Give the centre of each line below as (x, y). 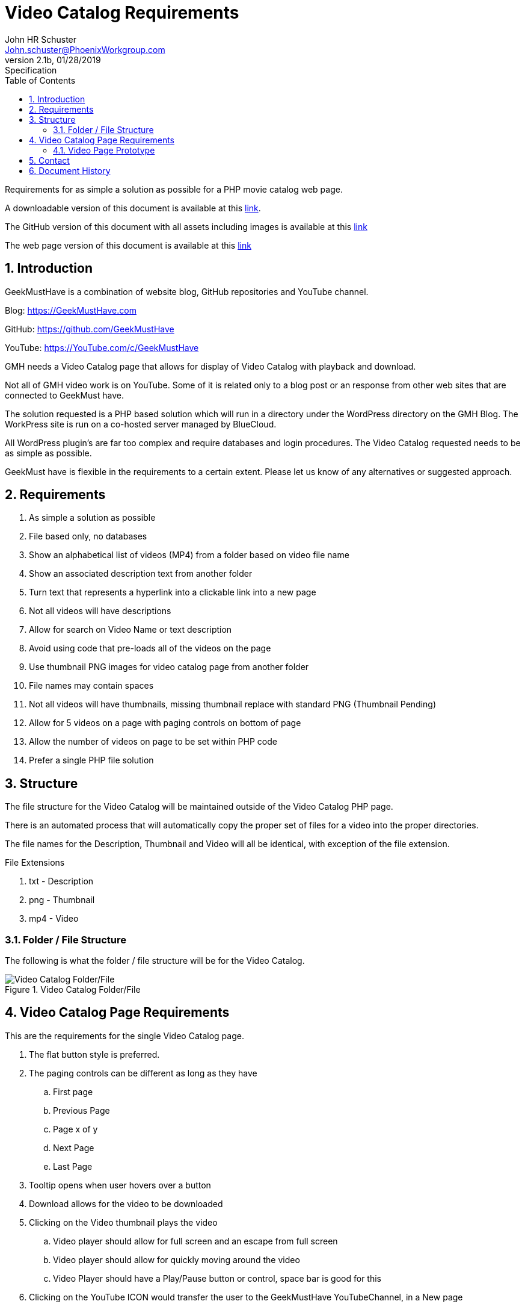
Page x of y (75, 1129)
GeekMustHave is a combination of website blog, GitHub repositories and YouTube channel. (187, 291)
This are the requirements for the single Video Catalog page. (124, 1035)
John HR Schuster (41, 39)
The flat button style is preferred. (94, 1054)
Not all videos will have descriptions (100, 611)
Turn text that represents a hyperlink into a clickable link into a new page (173, 592)
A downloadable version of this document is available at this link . (133, 208)
